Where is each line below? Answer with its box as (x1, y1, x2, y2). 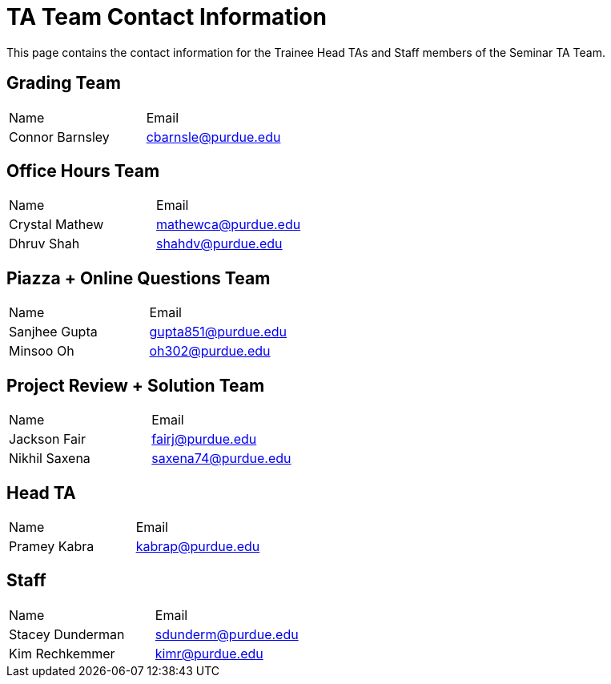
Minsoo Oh (9, 343, 74, 360)
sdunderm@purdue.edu (155, 626, 299, 642)
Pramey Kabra (9, 537, 94, 554)
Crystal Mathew (9, 216, 104, 233)
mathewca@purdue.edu (156, 216, 301, 233)
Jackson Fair (9, 431, 86, 448)
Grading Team (6, 73, 121, 94)
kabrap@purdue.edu (135, 537, 260, 554)
